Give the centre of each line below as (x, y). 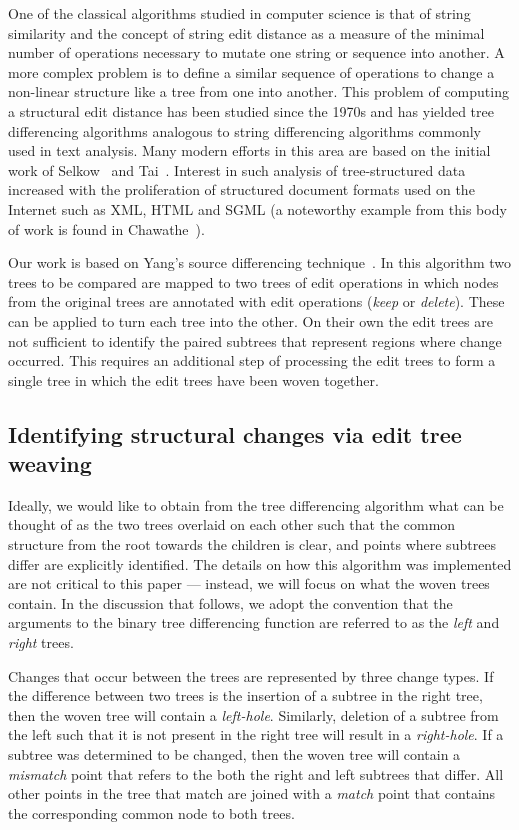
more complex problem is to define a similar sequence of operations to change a (251, 71)
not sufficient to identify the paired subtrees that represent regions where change (255, 340)
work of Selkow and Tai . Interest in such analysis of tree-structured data (237, 169)
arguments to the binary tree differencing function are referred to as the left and (254, 622)
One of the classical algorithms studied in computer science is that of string (239, 13)
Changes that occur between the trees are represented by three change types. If (251, 675)
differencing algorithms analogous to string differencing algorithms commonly (245, 130)
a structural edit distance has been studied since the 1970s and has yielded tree (251, 110)
